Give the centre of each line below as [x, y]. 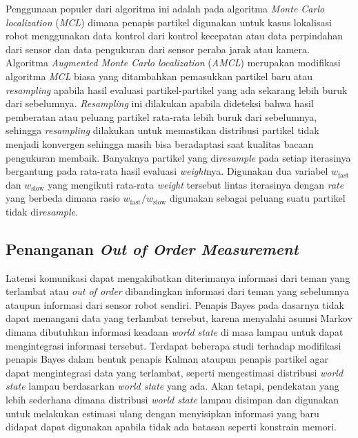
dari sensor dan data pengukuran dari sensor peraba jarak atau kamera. [158, 49]
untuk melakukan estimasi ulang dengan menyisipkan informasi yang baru [162, 413]
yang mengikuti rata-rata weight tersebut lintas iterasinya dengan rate [196, 184]
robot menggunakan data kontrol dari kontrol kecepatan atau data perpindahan [175, 36]
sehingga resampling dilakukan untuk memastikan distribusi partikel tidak [162, 130]
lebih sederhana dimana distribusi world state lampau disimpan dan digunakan [172, 400]
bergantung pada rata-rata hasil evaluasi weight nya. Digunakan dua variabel [167, 171]
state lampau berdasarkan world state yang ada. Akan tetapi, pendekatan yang [172, 386]
